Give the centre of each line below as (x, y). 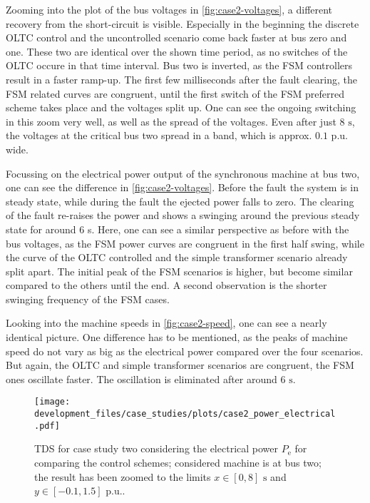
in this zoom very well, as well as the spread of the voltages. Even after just (171, 121)
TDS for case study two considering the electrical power (156, 448)
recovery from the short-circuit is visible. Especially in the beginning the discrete (183, 23)
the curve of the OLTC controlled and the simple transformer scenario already (177, 257)
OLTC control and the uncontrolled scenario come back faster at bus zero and (176, 37)
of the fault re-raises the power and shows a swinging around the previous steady (183, 215)
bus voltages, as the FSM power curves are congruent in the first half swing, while (185, 243)
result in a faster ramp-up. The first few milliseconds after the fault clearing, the (181, 79)
